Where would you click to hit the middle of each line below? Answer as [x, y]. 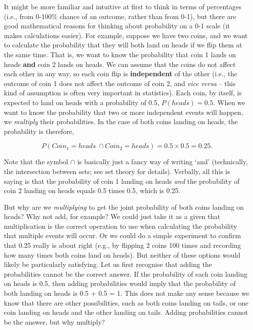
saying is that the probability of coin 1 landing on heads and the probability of [122, 181]
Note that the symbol [36, 162]
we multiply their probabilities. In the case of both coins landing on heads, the [121, 121]
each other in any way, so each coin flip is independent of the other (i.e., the [121, 74]
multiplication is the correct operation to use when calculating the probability [121, 226]
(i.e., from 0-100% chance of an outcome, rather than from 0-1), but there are [120, 16]
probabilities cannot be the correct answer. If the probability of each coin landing [126, 274]
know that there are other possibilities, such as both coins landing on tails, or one [126, 302]
